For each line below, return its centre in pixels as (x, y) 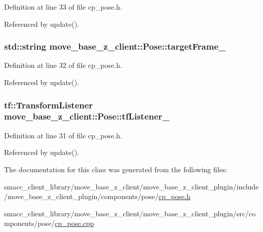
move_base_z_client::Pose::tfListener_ (87, 116)
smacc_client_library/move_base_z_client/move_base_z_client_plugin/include (131, 186)
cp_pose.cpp (74, 223)
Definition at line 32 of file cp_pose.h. (63, 65)
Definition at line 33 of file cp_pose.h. (63, 7)
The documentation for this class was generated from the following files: (116, 169)
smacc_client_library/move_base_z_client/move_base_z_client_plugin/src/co (130, 213)
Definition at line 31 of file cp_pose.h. (63, 135)
